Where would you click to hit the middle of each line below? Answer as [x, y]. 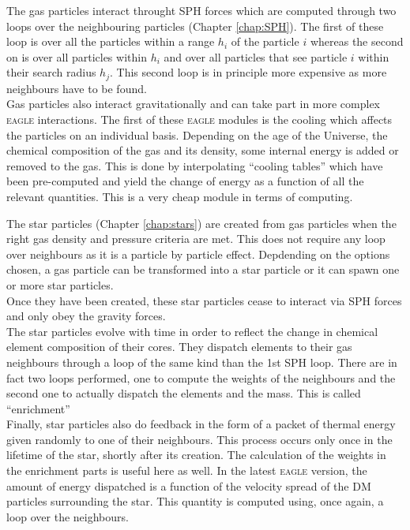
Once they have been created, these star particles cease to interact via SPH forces [204, 300]
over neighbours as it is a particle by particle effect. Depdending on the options [198, 254]
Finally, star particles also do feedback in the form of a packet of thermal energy [201, 424]
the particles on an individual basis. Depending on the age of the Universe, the [197, 134]
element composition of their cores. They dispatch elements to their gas [179, 347]
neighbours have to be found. [77, 88]
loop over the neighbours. [68, 516]
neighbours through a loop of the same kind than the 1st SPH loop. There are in [202, 362]
